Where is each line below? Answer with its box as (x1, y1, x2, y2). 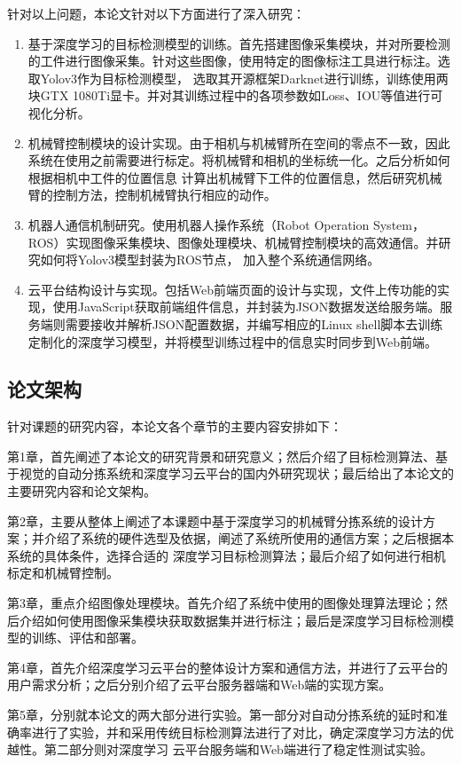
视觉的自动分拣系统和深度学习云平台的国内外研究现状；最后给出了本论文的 (19, 464, 454, 483)
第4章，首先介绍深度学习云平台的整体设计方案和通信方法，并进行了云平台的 (7, 658, 448, 676)
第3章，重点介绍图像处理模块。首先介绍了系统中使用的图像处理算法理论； (7, 594, 435, 612)
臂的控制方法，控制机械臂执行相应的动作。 (27, 185, 277, 204)
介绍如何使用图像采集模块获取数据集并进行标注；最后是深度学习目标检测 (19, 610, 441, 629)
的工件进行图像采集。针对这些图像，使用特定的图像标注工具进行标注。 (27, 51, 438, 70)
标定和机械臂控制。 (7, 563, 119, 582)
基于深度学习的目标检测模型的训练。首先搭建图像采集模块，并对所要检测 (27, 34, 450, 52)
